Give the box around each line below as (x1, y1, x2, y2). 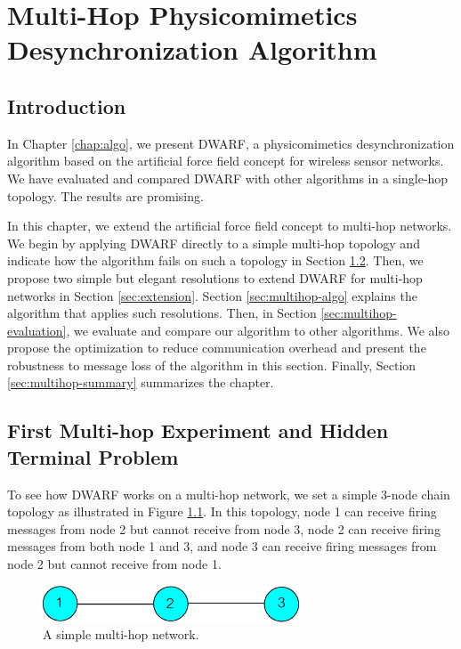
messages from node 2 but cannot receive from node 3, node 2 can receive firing (7, 519, 441, 538)
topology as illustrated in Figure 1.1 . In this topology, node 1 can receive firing (7, 502, 437, 521)
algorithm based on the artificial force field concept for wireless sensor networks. (7, 151, 444, 170)
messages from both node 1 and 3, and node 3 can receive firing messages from (7, 537, 437, 556)
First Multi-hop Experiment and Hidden (7, 417, 389, 444)
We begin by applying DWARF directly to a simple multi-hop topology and (7, 233, 420, 252)
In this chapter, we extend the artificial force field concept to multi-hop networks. (7, 216, 452, 235)
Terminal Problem (7, 442, 179, 470)
